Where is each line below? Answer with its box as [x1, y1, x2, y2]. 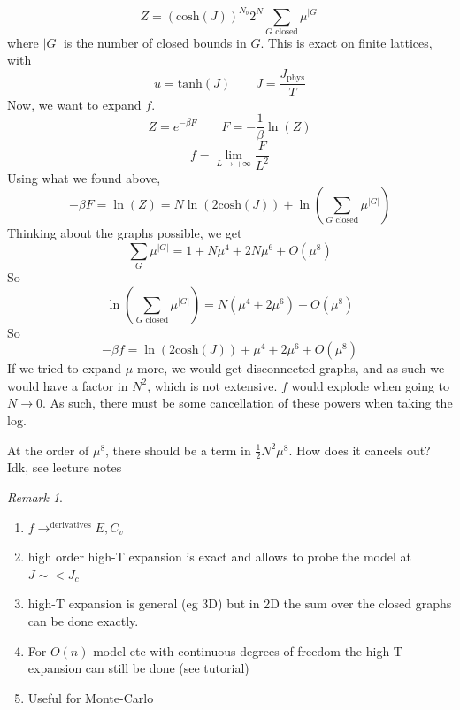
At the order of [7, 440, 89, 459]
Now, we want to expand [7, 95, 142, 113]
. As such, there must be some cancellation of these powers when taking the [42, 393, 453, 412]
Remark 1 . [7, 488, 63, 507]
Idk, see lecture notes [7, 458, 122, 477]
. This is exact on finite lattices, [260, 33, 433, 51]
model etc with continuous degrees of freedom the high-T [93, 641, 402, 660]
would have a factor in [7, 376, 128, 394]
